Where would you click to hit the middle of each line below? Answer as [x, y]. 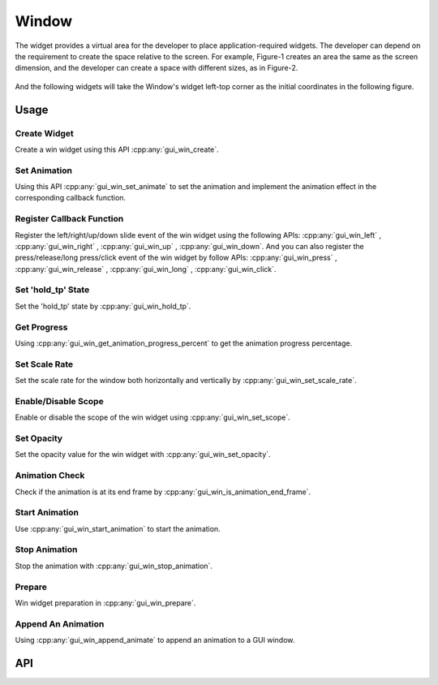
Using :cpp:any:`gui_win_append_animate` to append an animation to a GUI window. [155, 640]
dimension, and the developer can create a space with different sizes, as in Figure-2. [157, 68]
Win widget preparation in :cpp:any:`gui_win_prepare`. [105, 603]
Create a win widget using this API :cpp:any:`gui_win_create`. [117, 149]
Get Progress [41, 327]
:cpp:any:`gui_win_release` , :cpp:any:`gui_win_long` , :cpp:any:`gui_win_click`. [146, 269]
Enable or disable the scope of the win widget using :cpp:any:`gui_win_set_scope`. [153, 417]
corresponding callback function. [70, 198]
